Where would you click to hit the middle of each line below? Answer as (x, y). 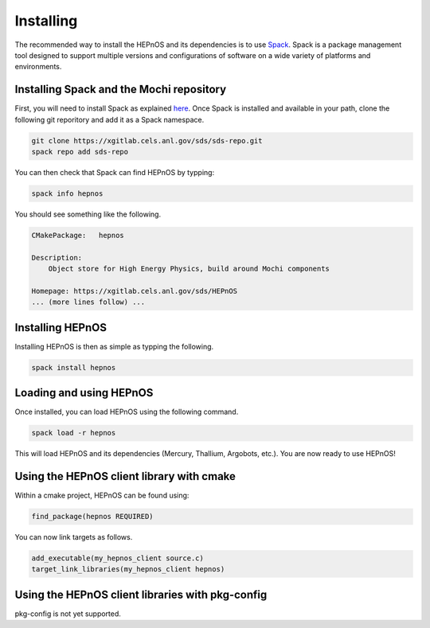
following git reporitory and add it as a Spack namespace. (109, 119)
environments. (38, 67)
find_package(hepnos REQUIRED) (93, 517)
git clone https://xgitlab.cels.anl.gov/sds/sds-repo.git (147, 140)
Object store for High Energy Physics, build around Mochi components (189, 269)
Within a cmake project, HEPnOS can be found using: (102, 495)
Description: (57, 257)
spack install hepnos (74, 367)
